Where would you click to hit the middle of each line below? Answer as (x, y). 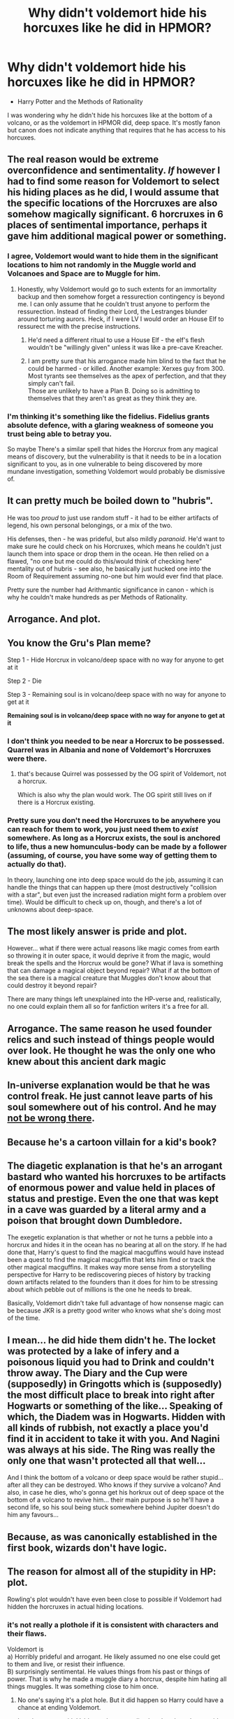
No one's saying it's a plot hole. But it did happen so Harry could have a (120, 1700)
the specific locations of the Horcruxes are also (112, 204)
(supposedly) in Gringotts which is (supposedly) (115, 1384)
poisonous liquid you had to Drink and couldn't (111, 1362)
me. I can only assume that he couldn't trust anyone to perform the (114, 304)
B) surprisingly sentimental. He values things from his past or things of (109, 1671)
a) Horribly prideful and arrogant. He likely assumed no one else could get (114, 1657)
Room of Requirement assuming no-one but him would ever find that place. (115, 576)
